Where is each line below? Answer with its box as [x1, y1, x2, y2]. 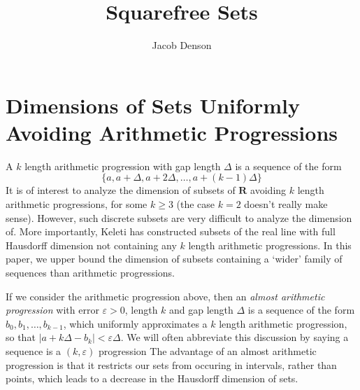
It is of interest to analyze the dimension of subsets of [6, 183, 236, 197]
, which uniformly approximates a [63, 316, 208, 330]
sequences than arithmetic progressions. [6, 265, 175, 279]
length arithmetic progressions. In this [188, 237, 352, 252]
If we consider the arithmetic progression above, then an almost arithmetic [6, 288, 325, 303]
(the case [176, 197, 215, 211]
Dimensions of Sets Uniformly [6, 90, 300, 119]
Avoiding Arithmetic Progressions [6, 118, 338, 146]
